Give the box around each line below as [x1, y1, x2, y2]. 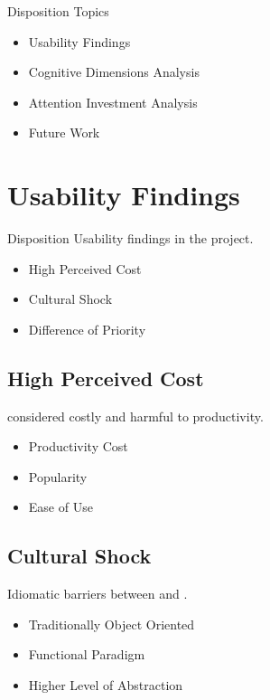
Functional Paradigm [28, 645, 145, 664]
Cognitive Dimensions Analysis [28, 62, 200, 81]
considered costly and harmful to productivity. [7, 406, 264, 425]
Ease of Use [28, 497, 93, 516]
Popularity [28, 467, 88, 486]
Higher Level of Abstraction [28, 676, 183, 695]
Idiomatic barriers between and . [7, 584, 188, 603]
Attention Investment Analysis [28, 92, 198, 111]
